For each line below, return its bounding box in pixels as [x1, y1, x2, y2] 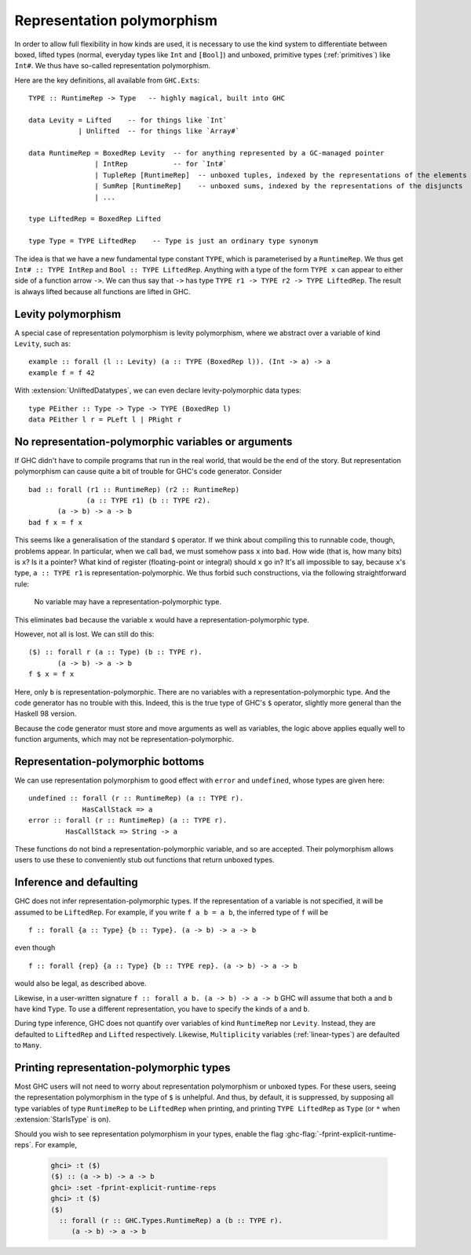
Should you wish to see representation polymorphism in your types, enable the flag [14, 1129, 284, 1138]
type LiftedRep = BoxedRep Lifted [28, 214, 161, 224]
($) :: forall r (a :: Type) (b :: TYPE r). [28, 648, 203, 657]
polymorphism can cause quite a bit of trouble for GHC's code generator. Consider [14, 467, 283, 476]
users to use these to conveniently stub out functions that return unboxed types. [14, 856, 275, 865]
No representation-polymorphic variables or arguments [14, 435, 293, 448]
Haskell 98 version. [14, 709, 77, 718]
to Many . [14, 1041, 42, 1050]
